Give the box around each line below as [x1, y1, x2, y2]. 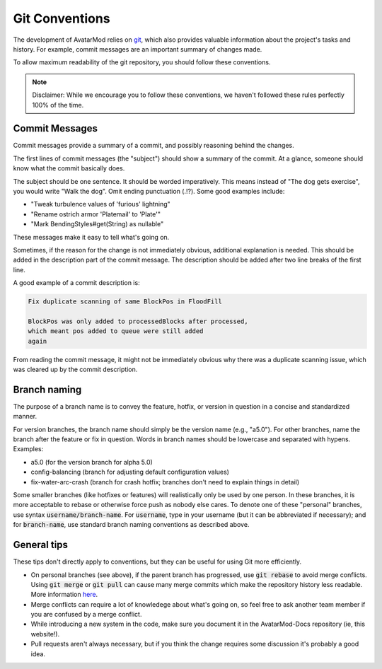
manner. [13, 412, 37, 421]
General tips [13, 539, 69, 551]
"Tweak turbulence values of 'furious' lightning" [30, 200, 171, 209]
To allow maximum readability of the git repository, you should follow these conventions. [13, 58, 271, 66]
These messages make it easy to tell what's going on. [13, 233, 170, 241]
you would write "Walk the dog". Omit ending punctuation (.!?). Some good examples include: [13, 187, 285, 195]
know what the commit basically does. [13, 164, 125, 173]
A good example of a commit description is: [13, 279, 141, 287]
